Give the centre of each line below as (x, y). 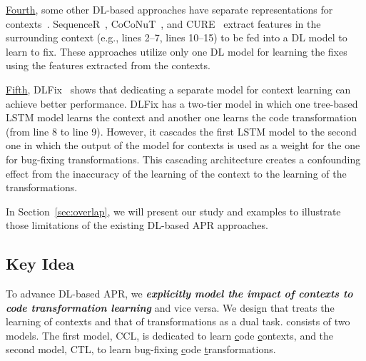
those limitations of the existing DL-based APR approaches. (137, 225)
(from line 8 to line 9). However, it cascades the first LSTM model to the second (182, 131)
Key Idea (40, 264)
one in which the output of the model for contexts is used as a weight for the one (183, 145)
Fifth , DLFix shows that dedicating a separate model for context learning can (178, 89)
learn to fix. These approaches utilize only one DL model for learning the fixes (177, 51)
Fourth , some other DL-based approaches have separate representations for (169, 9)
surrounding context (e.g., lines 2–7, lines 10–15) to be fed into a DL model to (177, 37)
